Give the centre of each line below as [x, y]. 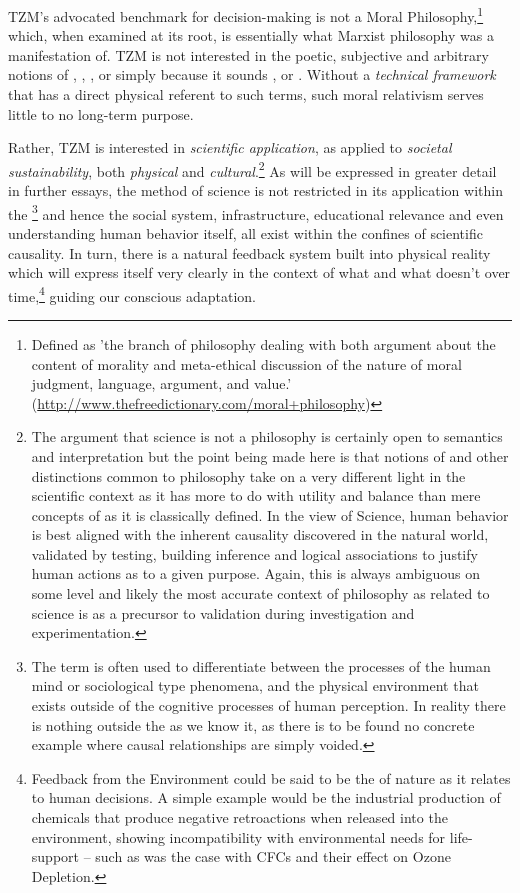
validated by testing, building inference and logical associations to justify [254, 553]
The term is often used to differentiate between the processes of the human [261, 665]
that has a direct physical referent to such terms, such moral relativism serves [246, 94]
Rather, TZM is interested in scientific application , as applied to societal [230, 147]
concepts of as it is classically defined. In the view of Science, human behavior [270, 514]
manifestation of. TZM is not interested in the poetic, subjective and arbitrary [248, 54]
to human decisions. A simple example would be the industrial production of [266, 797]
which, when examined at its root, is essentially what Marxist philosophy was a [251, 35]
